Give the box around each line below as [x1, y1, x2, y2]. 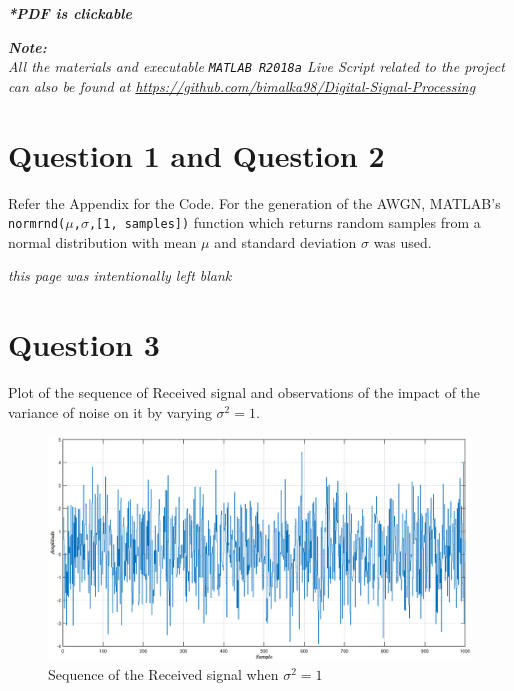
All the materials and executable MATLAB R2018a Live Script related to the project [8, 56, 505, 77]
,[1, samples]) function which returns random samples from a [88, 212, 481, 233]
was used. [373, 231, 432, 252]
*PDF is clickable [8, 3, 132, 23]
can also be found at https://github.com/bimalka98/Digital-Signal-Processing [8, 75, 476, 96]
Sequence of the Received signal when [48, 664, 279, 685]
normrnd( [8, 217, 66, 232]
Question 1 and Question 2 [8, 134, 385, 175]
